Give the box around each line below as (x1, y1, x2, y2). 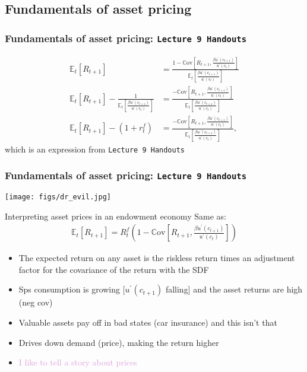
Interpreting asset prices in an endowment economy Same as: (5, 209, 226, 222)
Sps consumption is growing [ (18, 283, 125, 295)
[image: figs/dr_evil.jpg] (5, 192, 111, 201)
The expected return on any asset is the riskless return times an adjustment (18, 252, 295, 264)
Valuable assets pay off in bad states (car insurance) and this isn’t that (18, 316, 277, 329)
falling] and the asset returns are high (165, 283, 303, 295)
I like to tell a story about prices (18, 356, 137, 368)
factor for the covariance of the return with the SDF (18, 263, 209, 275)
